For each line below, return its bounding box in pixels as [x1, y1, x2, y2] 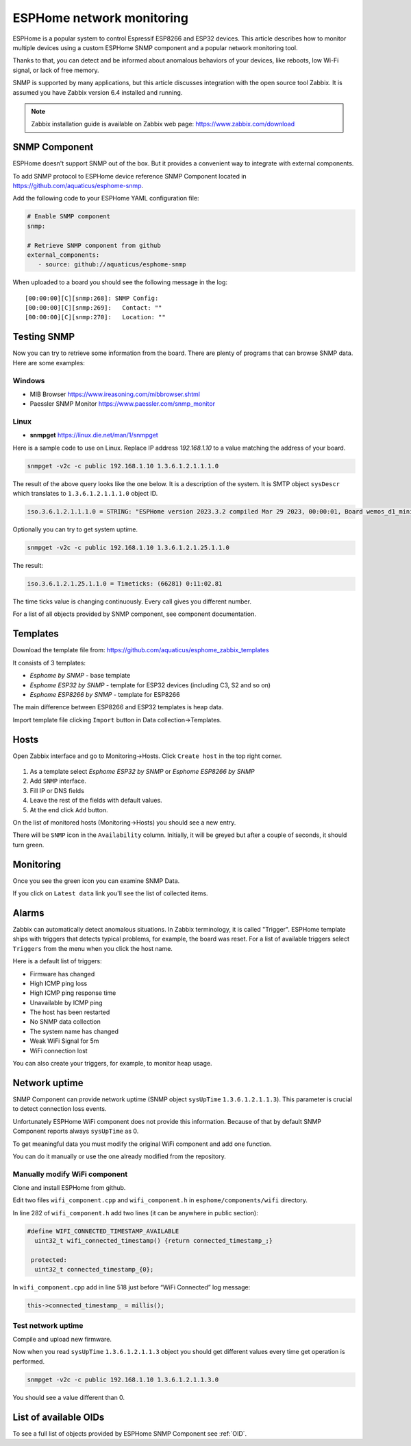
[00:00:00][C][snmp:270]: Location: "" [25, 313, 166, 321]
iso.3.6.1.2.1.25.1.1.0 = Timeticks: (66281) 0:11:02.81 [27, 580, 223, 588]
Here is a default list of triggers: [12, 957, 102, 965]
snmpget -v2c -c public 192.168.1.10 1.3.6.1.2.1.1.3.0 [27, 1375, 219, 1384]
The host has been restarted [29, 1008, 110, 1016]
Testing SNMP [12, 331, 75, 343]
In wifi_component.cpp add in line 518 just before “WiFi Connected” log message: [12, 1283, 251, 1292]
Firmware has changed [29, 969, 95, 978]
